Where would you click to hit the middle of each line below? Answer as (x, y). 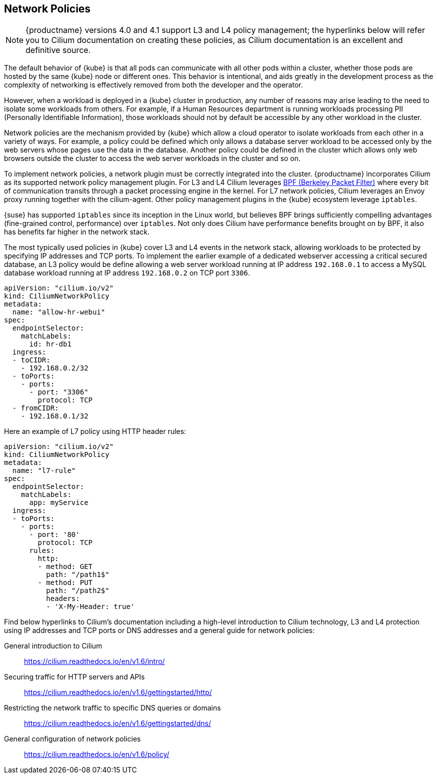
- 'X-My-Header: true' (90, 607)
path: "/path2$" (78, 591)
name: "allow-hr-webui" (59, 312)
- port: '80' (54, 535)
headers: (63, 599)
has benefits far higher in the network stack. (77, 232)
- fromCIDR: (35, 408)
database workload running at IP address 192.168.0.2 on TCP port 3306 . (127, 273)
